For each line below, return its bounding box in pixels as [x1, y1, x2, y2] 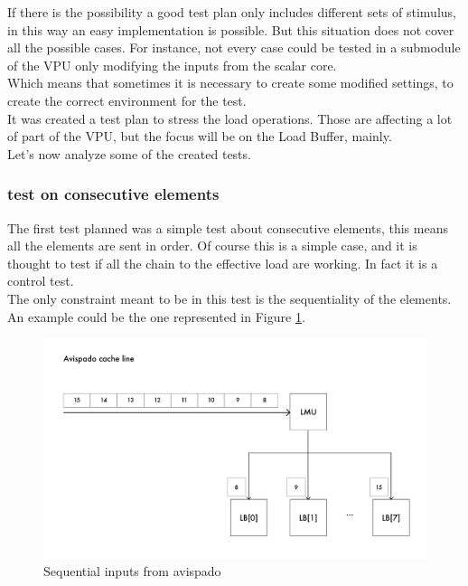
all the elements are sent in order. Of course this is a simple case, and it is [7, 236, 417, 255]
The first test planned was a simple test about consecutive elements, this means [7, 218, 448, 237]
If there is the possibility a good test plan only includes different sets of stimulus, [7, 3, 456, 21]
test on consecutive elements [7, 183, 220, 205]
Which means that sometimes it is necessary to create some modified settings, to [7, 73, 454, 92]
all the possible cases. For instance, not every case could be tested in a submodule [7, 38, 461, 57]
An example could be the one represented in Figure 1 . [7, 307, 305, 326]
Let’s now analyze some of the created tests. [7, 144, 251, 163]
